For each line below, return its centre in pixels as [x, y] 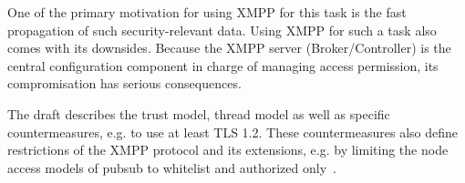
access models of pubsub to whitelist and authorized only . [172, 167]
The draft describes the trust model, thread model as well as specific [199, 113]
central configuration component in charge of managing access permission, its [223, 65]
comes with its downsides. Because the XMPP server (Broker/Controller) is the [229, 48]
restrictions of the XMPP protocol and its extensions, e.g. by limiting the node [228, 150]
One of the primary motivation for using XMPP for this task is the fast [207, 12]
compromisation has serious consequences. [124, 83]
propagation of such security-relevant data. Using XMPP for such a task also [222, 30]
